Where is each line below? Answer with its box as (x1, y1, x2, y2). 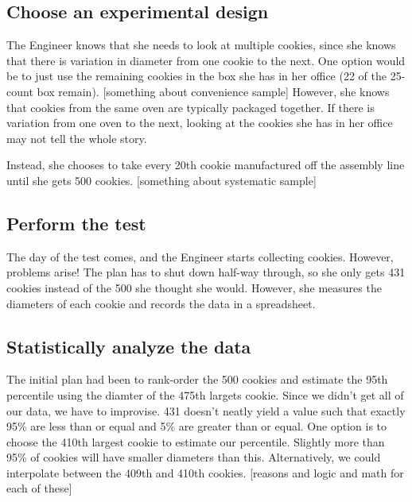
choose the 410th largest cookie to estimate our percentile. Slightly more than (6, 433, 385, 450)
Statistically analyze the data (6, 334, 251, 358)
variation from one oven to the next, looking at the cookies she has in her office (6, 114, 393, 131)
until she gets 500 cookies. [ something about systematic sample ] (6, 172, 317, 188)
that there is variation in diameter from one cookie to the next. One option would (6, 52, 406, 68)
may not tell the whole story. (6, 129, 147, 146)
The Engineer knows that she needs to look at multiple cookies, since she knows (6, 37, 396, 53)
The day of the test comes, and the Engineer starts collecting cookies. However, (6, 248, 394, 265)
